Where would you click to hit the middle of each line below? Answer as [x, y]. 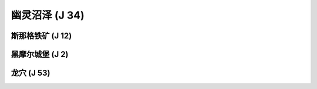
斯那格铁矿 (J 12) [41, 36]
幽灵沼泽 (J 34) [48, 15]
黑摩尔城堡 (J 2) [40, 54]
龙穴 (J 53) [31, 73]
